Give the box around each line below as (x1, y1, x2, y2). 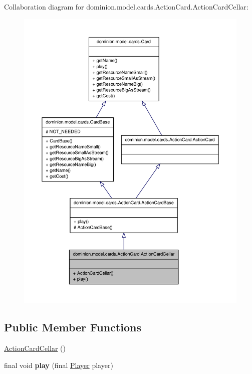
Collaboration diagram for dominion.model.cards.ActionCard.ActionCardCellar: (4, 2, 248, 12)
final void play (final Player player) (4, 359, 113, 370)
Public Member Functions (4, 319, 141, 335)
